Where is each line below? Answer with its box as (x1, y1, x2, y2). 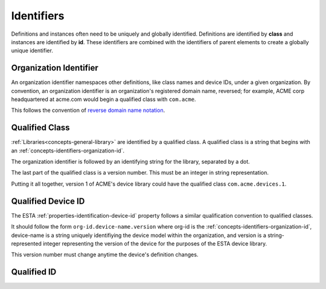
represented (11, 239, 42, 247)
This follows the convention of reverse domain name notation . (11, 106, 165, 114)
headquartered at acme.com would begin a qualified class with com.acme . (11, 96, 196, 103)
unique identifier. (11, 47, 54, 54)
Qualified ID (11, 267, 57, 278)
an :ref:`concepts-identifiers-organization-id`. (11, 147, 125, 154)
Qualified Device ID (11, 196, 85, 206)
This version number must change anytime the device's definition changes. (11, 251, 199, 258)
